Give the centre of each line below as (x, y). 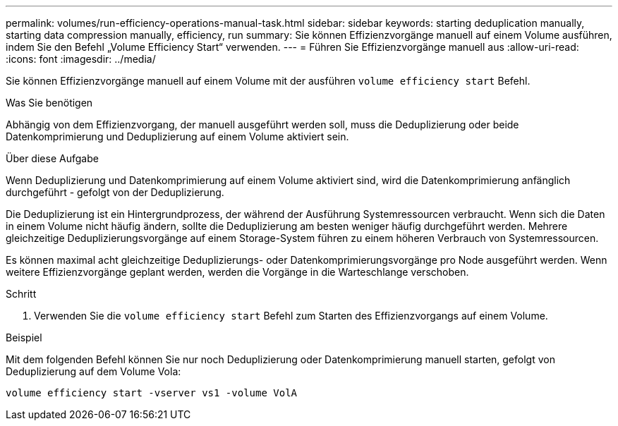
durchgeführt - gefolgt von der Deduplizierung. (115, 192)
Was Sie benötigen (49, 103)
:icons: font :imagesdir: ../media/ (81, 59)
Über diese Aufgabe (52, 158)
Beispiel (24, 337)
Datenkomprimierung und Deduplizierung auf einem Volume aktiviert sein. (177, 136)
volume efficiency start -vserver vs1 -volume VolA (152, 393)
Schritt (21, 294)
